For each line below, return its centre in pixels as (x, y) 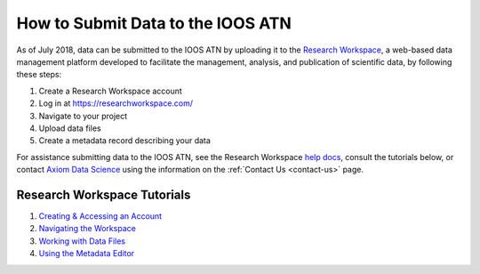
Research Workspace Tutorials (104, 194)
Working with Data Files (82, 241)
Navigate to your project (83, 116)
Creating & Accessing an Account (100, 216)
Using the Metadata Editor (87, 254)
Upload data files (70, 128)
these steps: (39, 75)
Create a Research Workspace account (110, 91)
